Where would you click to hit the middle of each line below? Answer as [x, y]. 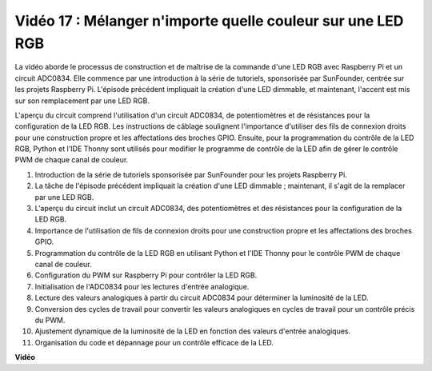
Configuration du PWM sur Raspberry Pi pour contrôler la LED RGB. [146, 275]
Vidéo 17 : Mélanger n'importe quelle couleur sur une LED [209, 21]
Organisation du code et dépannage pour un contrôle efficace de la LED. [154, 342]
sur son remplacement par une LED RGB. [82, 101]
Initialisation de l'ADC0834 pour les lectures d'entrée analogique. [142, 286]
